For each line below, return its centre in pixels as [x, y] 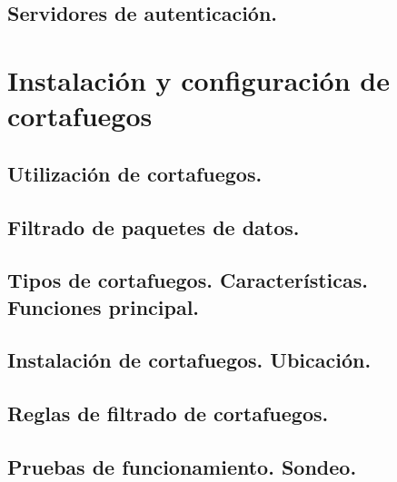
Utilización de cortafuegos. [135, 173]
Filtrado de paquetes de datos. [154, 226]
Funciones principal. [104, 306]
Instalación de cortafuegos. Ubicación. [189, 360]
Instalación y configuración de [198, 79]
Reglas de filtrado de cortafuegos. [168, 413]
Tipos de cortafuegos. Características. [188, 280]
